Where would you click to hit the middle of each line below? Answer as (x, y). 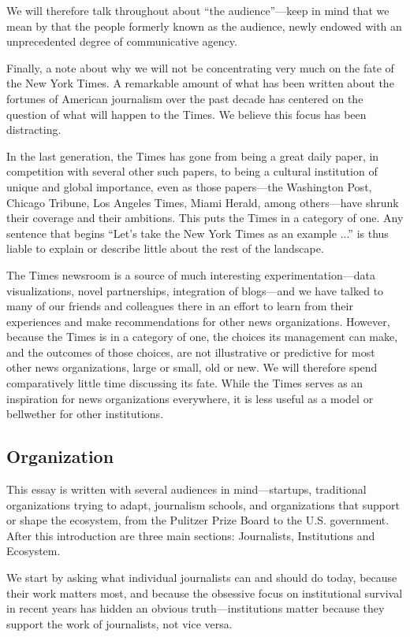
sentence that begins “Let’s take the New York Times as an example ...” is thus (198, 233)
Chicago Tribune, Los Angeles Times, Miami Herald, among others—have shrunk (203, 202)
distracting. (34, 130)
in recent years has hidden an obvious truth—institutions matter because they (196, 608)
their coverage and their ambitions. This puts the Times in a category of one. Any (205, 218)
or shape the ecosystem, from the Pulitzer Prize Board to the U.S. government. (198, 520)
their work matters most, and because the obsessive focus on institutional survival (205, 593)
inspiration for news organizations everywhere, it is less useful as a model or (190, 398)
